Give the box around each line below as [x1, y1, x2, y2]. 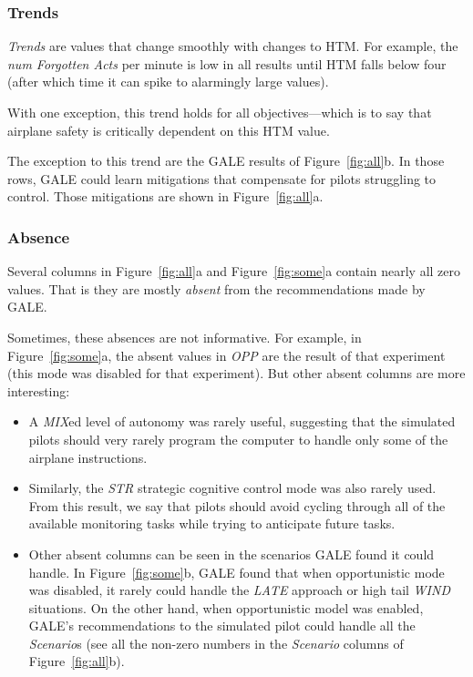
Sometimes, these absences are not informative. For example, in [7, 327, 362, 346]
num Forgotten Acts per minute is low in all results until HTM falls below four [7, 54, 447, 73]
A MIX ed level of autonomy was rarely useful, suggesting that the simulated [28, 412, 456, 431]
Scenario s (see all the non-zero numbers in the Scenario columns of [28, 633, 404, 652]
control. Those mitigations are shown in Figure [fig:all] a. [7, 187, 324, 206]
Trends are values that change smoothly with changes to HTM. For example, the [7, 36, 458, 56]
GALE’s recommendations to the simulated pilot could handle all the [28, 616, 416, 635]
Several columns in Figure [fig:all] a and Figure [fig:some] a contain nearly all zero [7, 262, 461, 281]
